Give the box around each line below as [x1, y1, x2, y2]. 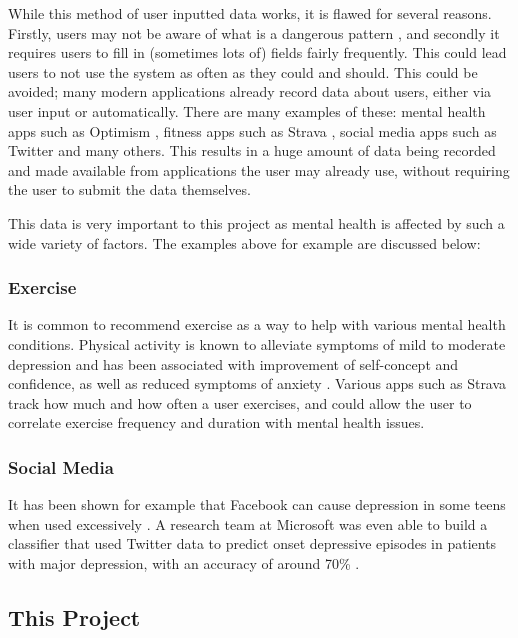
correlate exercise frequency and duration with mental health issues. [8, 412, 425, 433]
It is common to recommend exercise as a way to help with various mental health [8, 314, 506, 335]
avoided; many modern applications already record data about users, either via [8, 81, 492, 102]
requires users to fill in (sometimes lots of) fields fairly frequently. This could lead [8, 42, 507, 63]
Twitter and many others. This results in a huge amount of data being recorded [8, 140, 496, 161]
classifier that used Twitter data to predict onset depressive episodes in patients [8, 533, 497, 554]
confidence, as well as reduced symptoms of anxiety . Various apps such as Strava [8, 373, 507, 394]
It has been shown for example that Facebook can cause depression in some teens [8, 494, 506, 515]
